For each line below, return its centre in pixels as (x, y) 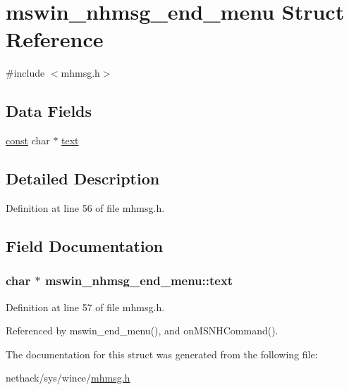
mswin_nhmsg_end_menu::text (139, 281)
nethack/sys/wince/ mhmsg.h (68, 378)
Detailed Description (83, 178)
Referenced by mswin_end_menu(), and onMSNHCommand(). (142, 331)
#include (25, 73)
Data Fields (49, 111)
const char (28, 140)
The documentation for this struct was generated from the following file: (162, 354)
